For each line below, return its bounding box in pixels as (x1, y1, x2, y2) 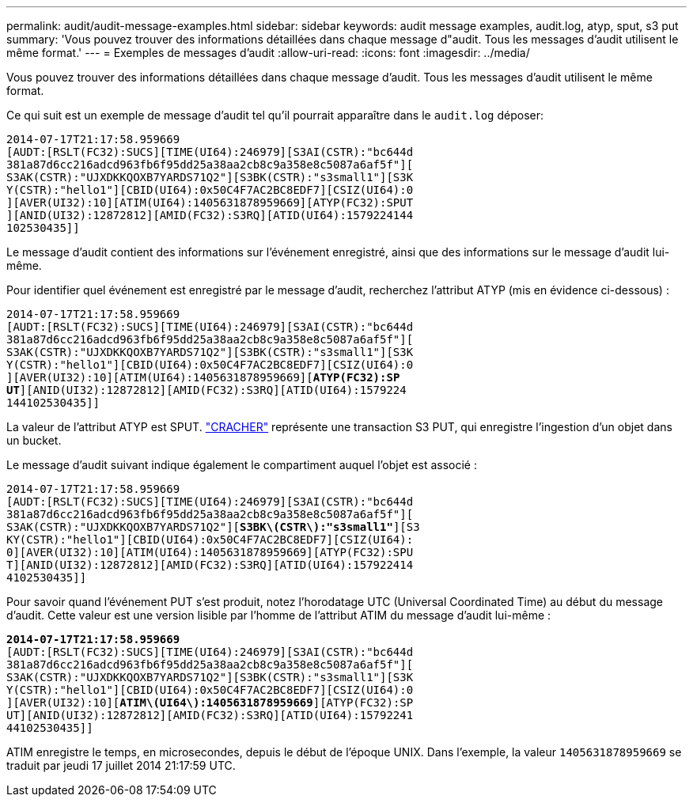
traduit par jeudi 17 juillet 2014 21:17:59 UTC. (6, 759, 236, 772)
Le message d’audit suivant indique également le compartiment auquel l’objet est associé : (6, 458, 477, 472)
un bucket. (6, 434, 62, 447)
